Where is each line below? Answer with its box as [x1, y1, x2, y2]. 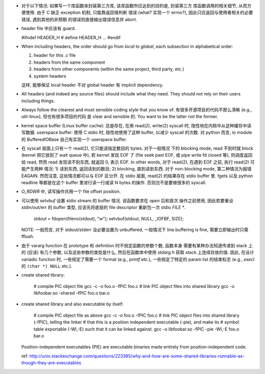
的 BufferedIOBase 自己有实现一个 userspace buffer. [21, 136, 127, 142]
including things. [21, 98, 55, 104]
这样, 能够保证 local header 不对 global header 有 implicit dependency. [21, 82, 164, 88]
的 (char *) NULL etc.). [21, 263, 73, 269]
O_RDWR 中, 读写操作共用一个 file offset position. [21, 188, 121, 194]
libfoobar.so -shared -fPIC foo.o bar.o [33, 290, 110, 296]
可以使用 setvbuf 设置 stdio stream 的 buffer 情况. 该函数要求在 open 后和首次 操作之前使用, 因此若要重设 [21, 197, 234, 203]
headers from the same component [33, 59, 106, 65]
